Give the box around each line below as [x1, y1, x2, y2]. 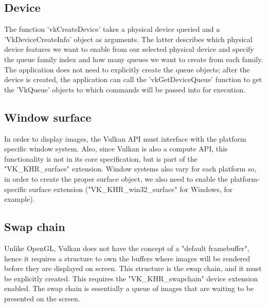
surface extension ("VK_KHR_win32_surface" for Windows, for [29, 183, 233, 194]
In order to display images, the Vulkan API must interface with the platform [4, 133, 246, 144]
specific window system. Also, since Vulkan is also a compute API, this [4, 143, 228, 154]
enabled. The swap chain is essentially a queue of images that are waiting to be [4, 283, 254, 294]
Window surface [4, 109, 92, 125]
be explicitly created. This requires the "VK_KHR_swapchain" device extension [4, 273, 258, 283]
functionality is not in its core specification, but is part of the [4, 153, 198, 164]
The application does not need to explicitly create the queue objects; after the [4, 64, 250, 74]
